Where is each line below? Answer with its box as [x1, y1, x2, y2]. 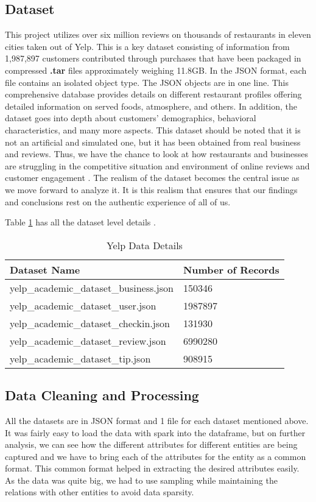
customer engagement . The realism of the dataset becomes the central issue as [5, 171, 300, 184]
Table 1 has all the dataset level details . [5, 216, 156, 228]
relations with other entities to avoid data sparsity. [5, 486, 194, 498]
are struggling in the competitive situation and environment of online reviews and [5, 159, 310, 172]
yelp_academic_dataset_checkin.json [10, 316, 170, 330]
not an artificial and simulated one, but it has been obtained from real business [5, 135, 301, 148]
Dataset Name [10, 262, 80, 277]
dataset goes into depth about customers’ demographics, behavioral [5, 111, 256, 124]
